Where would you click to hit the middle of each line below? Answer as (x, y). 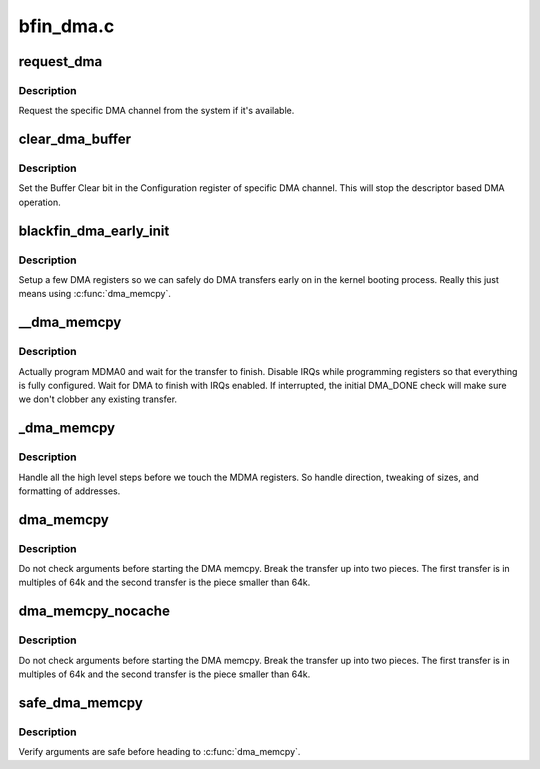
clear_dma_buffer (75, 139)
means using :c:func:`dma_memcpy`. (95, 294)
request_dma (60, 61)
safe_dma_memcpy (81, 702)
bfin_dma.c (66, 26)
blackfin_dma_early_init (94, 230)
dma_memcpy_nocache (94, 611)
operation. (39, 202)
